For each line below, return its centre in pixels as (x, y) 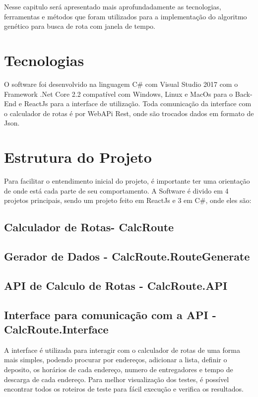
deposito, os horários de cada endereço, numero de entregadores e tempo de (119, 369)
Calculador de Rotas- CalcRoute (89, 227)
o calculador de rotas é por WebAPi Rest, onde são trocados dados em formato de (129, 113)
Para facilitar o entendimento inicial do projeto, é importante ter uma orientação (127, 181)
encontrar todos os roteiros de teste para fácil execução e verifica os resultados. (124, 389)
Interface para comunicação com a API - (110, 314)
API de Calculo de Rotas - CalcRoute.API (116, 285)
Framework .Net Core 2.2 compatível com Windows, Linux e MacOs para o (119, 94)
